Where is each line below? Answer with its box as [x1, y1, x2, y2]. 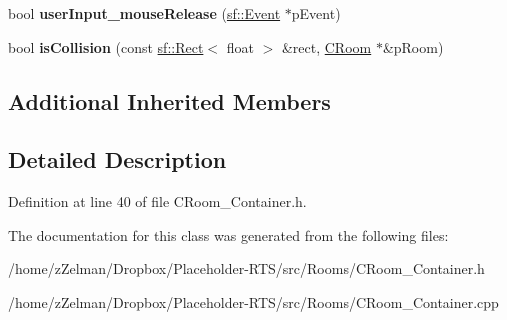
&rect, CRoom [281, 36, 372, 57]
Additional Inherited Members [8, 85, 331, 116]
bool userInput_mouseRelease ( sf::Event [8, 3, 281, 23]
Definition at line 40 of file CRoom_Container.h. [8, 191, 307, 212]
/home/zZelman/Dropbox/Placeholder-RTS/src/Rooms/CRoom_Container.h [8, 258, 485, 279]
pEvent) [291, 3, 341, 23]
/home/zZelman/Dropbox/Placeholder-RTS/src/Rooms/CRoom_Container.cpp [8, 291, 499, 312]
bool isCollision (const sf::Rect [8, 36, 204, 57]
